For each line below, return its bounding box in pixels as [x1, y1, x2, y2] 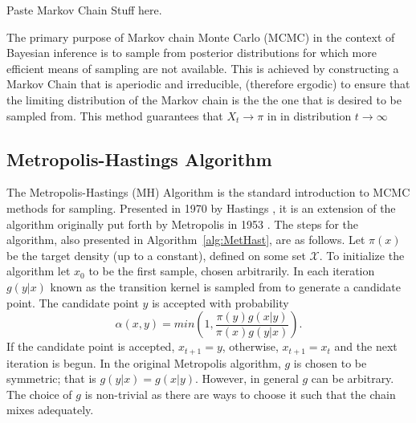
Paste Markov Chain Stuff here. [6, 2, 162, 18]
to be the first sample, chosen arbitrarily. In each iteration [88, 262, 375, 279]
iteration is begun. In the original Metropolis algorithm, [6, 354, 281, 371]
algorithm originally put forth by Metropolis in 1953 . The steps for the [6, 215, 358, 232]
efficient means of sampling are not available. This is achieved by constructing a [6, 59, 399, 76]
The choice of [6, 385, 72, 402]
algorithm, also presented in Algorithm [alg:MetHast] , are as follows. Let [6, 231, 365, 248]
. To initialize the [319, 246, 405, 263]
